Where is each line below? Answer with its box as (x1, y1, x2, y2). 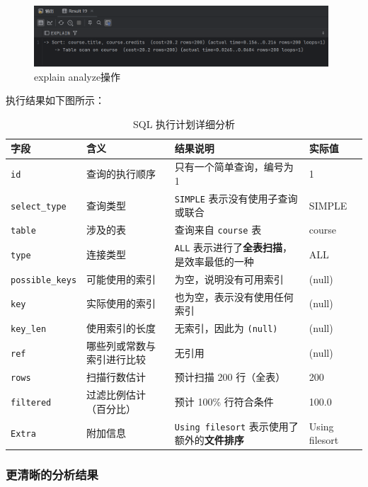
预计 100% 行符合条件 (174, 394, 274, 409)
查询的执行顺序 (86, 166, 156, 181)
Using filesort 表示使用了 (174, 418, 299, 433)
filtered (11, 397, 52, 408)
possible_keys (11, 275, 77, 285)
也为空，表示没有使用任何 (174, 289, 294, 304)
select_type (11, 201, 67, 212)
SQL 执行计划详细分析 (132, 116, 236, 131)
